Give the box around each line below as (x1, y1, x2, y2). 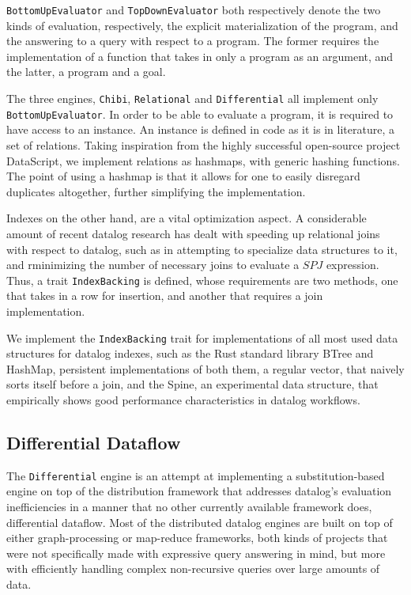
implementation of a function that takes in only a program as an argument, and (6, 47, 394, 64)
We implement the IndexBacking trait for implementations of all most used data (6, 329, 398, 346)
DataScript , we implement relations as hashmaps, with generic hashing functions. (6, 152, 400, 169)
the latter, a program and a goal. (6, 63, 166, 80)
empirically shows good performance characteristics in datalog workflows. (6, 391, 360, 407)
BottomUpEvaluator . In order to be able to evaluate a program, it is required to (6, 105, 394, 122)
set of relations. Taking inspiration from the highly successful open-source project (6, 136, 401, 153)
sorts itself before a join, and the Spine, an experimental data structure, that (6, 376, 379, 392)
